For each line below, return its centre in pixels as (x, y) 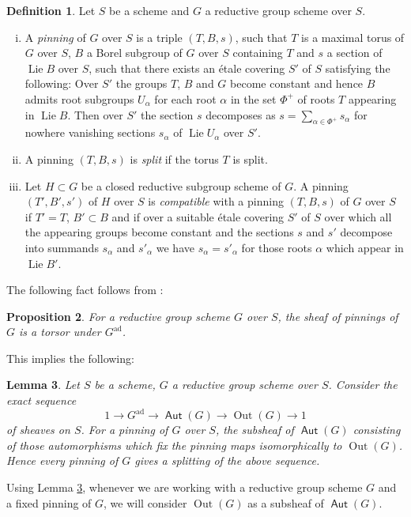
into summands (62, 247)
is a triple (159, 37)
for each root (185, 98)
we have (175, 247)
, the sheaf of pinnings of (338, 316)
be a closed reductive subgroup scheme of (181, 185)
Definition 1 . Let (51, 10)
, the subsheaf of (255, 430)
